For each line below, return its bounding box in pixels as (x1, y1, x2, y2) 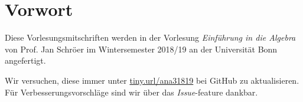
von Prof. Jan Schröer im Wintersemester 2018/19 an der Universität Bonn (5, 42, 278, 55)
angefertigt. (5, 54, 46, 67)
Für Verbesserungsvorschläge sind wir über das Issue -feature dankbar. (5, 85, 258, 98)
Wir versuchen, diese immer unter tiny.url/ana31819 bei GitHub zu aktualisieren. (5, 74, 299, 86)
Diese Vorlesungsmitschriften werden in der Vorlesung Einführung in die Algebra (5, 31, 296, 44)
